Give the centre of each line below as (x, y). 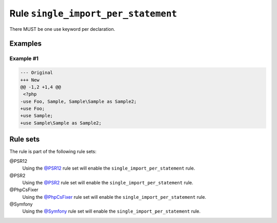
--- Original (37, 73)
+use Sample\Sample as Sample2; (61, 123)
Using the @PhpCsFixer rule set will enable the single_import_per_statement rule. (114, 197)
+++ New (30, 80)
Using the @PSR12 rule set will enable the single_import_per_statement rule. (109, 168)
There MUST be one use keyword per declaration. (62, 29)
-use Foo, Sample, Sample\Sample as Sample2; (78, 101)
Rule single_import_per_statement (93, 13)
